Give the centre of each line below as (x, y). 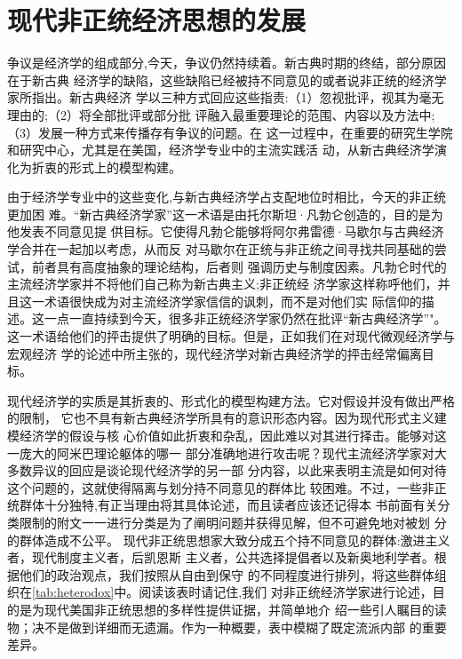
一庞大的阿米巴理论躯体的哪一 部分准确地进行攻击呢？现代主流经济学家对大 (227, 453)
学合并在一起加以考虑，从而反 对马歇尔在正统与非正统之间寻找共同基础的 (221, 249)
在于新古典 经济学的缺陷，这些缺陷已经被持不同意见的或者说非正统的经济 (221, 79)
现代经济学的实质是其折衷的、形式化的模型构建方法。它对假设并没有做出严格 (231, 400)
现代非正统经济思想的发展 (157, 20)
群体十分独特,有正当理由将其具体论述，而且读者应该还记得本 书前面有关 (228, 505)
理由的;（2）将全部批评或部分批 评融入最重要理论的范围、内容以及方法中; (221, 114)
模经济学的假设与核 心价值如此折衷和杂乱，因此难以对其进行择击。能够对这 (227, 435)
